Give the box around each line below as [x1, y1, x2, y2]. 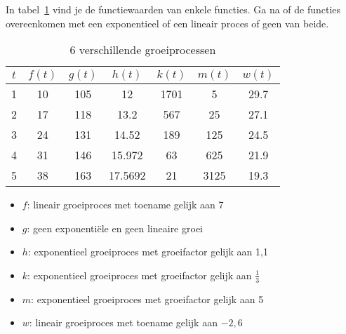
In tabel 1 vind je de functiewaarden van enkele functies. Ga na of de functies [6, 2, 341, 16]
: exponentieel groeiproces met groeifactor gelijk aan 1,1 [27, 244, 268, 259]
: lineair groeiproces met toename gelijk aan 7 [27, 197, 224, 212]
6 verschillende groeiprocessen [69, 41, 216, 58]
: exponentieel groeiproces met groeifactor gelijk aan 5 [31, 291, 264, 306]
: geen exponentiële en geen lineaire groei [27, 220, 203, 235]
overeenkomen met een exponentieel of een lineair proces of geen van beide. [6, 15, 329, 30]
